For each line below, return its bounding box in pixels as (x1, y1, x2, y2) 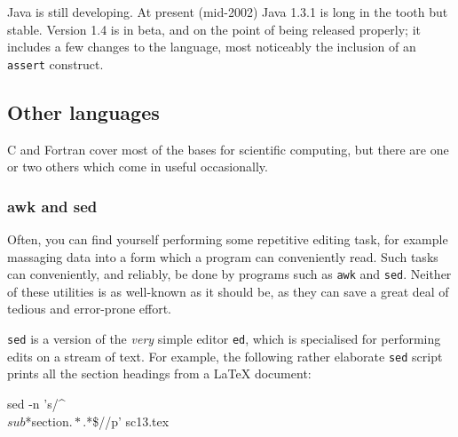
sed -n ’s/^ (7, 393, 66, 412)
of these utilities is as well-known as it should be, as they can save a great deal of (7, 282, 449, 300)
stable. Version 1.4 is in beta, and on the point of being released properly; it (7, 20, 422, 38)
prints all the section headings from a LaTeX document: (7, 364, 312, 383)
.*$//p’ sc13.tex (83, 411, 170, 430)
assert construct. (7, 54, 104, 73)
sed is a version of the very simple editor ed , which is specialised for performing (7, 330, 441, 348)
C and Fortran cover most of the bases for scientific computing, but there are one (7, 139, 449, 158)
